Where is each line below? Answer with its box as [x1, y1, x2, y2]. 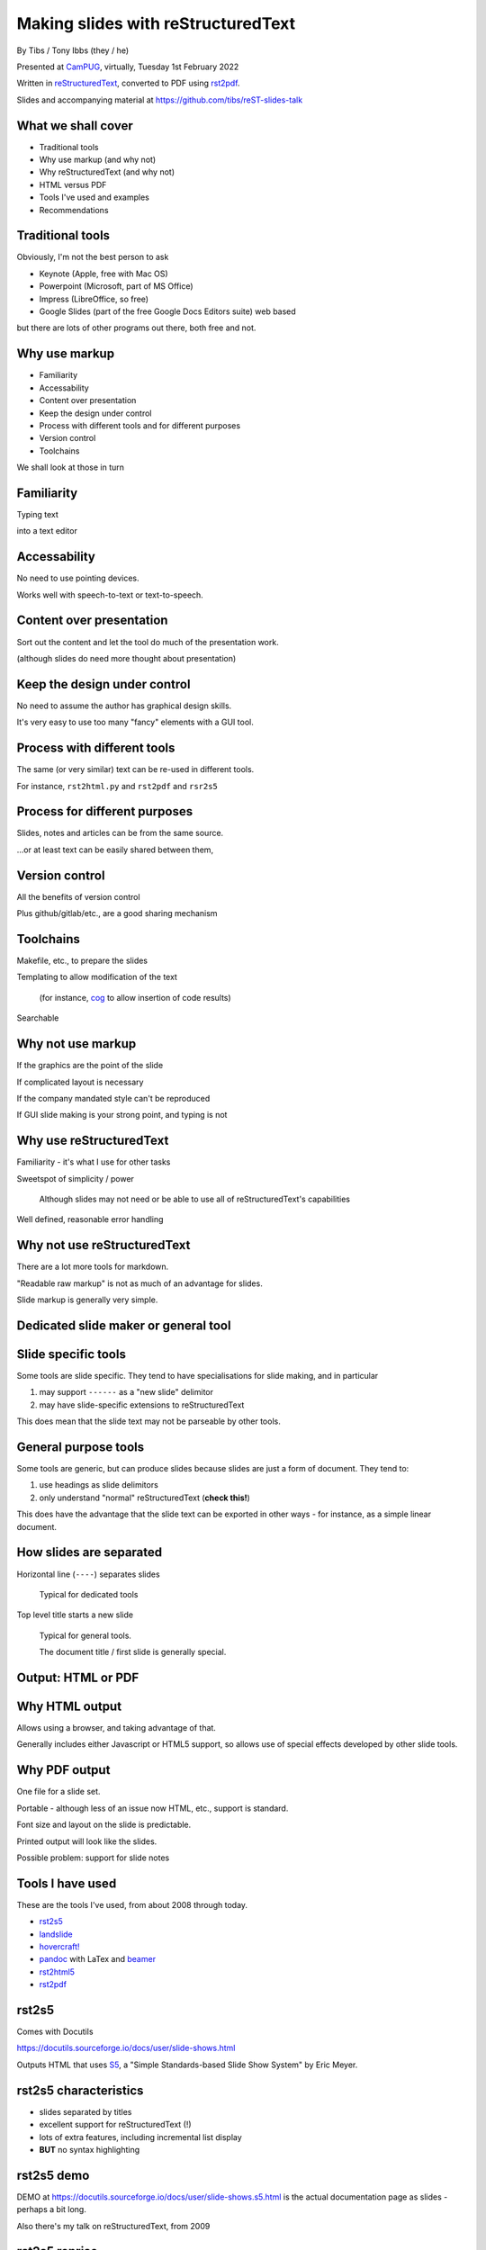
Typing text [16, 508, 58, 519]
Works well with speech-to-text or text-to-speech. [16, 589, 204, 600]
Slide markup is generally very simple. [16, 1294, 158, 1305]
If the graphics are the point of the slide [16, 1060, 164, 1071]
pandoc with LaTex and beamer [39, 1954, 157, 1965]
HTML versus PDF [39, 179, 107, 190]
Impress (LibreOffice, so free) [39, 293, 148, 304]
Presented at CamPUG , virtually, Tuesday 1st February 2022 [16, 61, 239, 72]
